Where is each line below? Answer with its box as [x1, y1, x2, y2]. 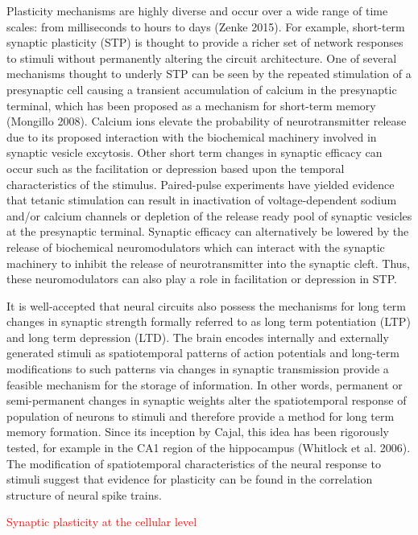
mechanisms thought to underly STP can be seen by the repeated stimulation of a [6, 65, 412, 82]
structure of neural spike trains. [6, 486, 162, 503]
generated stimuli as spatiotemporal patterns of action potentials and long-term [6, 344, 399, 361]
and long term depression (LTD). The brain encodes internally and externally [6, 328, 389, 345]
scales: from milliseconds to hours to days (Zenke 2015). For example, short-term [6, 18, 405, 35]
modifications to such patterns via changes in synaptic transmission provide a [6, 360, 389, 377]
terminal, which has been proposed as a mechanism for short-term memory [6, 97, 376, 113]
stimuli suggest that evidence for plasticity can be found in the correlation [6, 471, 373, 488]
